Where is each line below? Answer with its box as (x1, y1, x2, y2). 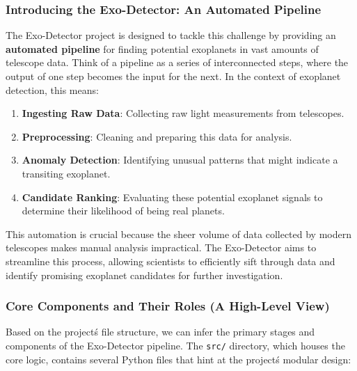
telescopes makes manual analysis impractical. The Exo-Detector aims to (6, 240, 317, 255)
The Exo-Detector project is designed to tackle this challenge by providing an (6, 28, 336, 42)
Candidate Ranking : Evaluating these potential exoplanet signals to (22, 189, 323, 204)
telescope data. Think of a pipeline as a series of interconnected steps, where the (6, 55, 349, 70)
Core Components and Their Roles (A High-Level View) (6, 297, 330, 315)
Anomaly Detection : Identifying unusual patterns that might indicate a (22, 152, 338, 167)
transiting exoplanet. (22, 166, 111, 180)
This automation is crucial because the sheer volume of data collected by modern (6, 226, 351, 241)
